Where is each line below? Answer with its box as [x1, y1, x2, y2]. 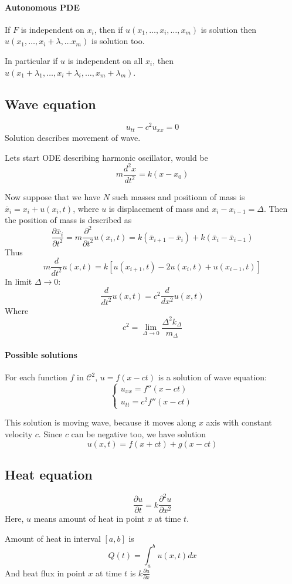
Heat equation [5, 465, 93, 483]
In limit [5, 275, 32, 287]
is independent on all [67, 54, 143, 66]
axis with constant [206, 416, 272, 428]
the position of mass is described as [5, 214, 132, 226]
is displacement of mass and [108, 202, 209, 214]
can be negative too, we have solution [71, 427, 206, 440]
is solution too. [91, 35, 145, 47]
